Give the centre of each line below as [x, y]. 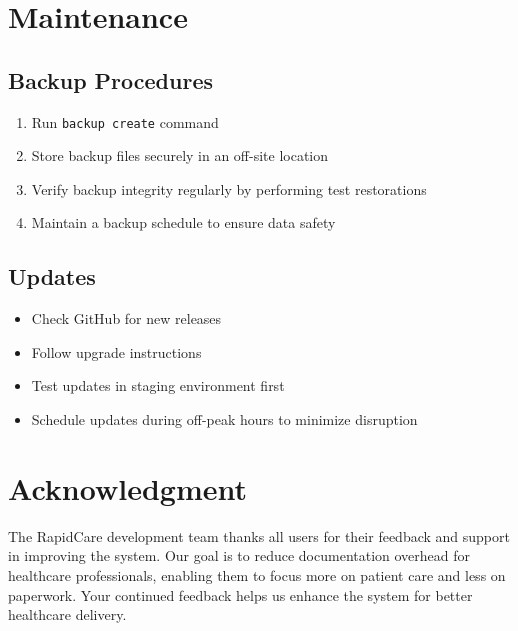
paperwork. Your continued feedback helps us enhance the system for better [240, 594]
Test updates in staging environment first [158, 385]
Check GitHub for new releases [126, 318]
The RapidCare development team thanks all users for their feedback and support [259, 535]
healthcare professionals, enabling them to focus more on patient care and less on [257, 574]
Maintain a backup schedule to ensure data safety [183, 222]
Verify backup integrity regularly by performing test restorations [229, 188]
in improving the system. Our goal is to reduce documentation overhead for [239, 555]
